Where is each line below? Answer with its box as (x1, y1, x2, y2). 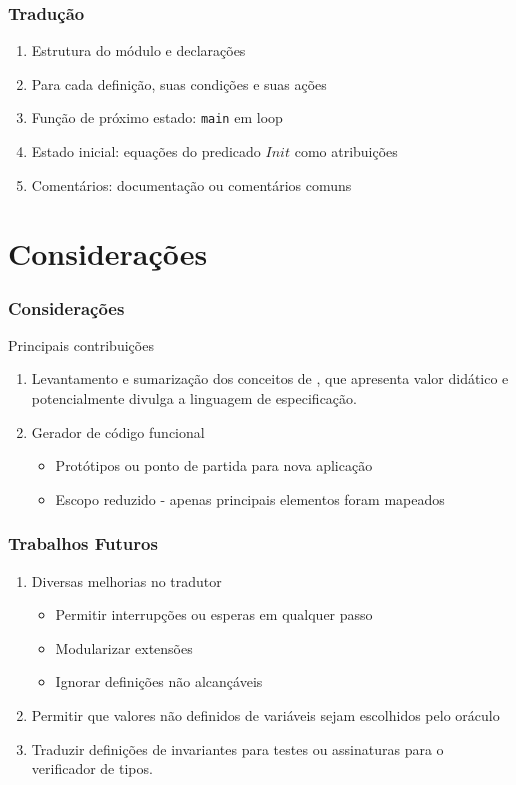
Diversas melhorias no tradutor (31, 570, 222, 591)
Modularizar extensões (55, 637, 193, 658)
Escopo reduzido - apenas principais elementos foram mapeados (55, 488, 445, 509)
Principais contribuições (8, 334, 154, 355)
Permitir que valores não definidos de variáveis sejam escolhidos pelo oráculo (31, 705, 500, 725)
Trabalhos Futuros (8, 531, 158, 556)
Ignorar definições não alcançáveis (55, 671, 263, 692)
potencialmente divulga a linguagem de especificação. (31, 388, 357, 409)
